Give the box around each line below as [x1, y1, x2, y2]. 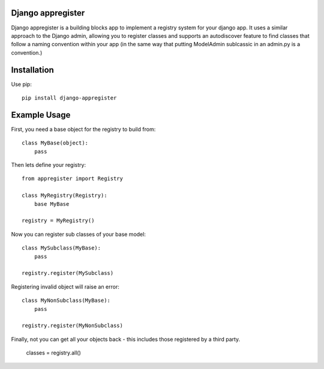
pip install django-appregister [22, 94, 117, 101]
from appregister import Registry [22, 175, 123, 182]
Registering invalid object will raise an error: [11, 283, 120, 290]
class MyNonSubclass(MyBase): [22, 297, 111, 304]
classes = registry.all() [26, 349, 81, 356]
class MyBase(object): [22, 140, 89, 146]
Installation [11, 65, 54, 75]
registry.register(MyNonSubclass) [22, 322, 123, 329]
